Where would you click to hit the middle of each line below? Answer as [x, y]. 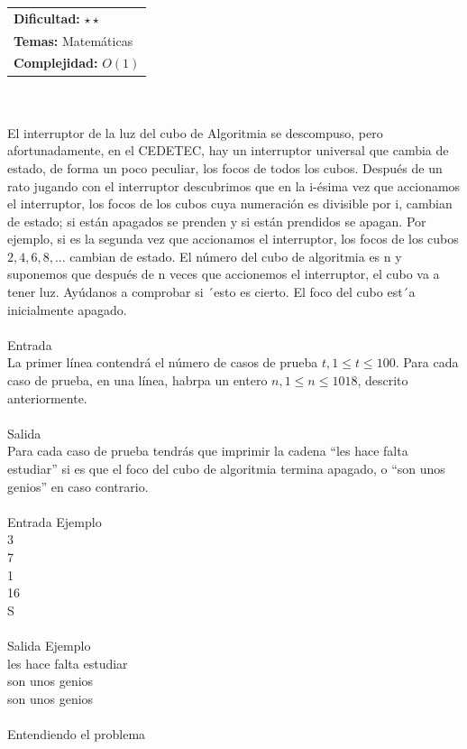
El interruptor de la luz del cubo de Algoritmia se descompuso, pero [195, 132]
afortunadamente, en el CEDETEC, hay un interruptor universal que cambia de [228, 150]
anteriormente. [47, 398]
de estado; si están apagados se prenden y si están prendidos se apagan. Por [217, 221]
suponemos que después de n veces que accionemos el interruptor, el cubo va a [224, 274]
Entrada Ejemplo [55, 521]
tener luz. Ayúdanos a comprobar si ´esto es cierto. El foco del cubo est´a [211, 292]
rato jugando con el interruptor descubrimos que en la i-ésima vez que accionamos [234, 185]
